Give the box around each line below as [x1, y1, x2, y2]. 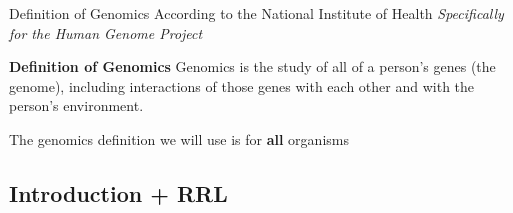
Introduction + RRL [9, 177, 228, 208]
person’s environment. [9, 95, 144, 116]
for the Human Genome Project [9, 22, 203, 43]
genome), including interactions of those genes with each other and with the [9, 75, 475, 96]
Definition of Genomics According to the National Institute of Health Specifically [9, 3, 504, 23]
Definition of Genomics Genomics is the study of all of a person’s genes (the [9, 56, 496, 77]
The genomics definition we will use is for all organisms [9, 128, 349, 149]
